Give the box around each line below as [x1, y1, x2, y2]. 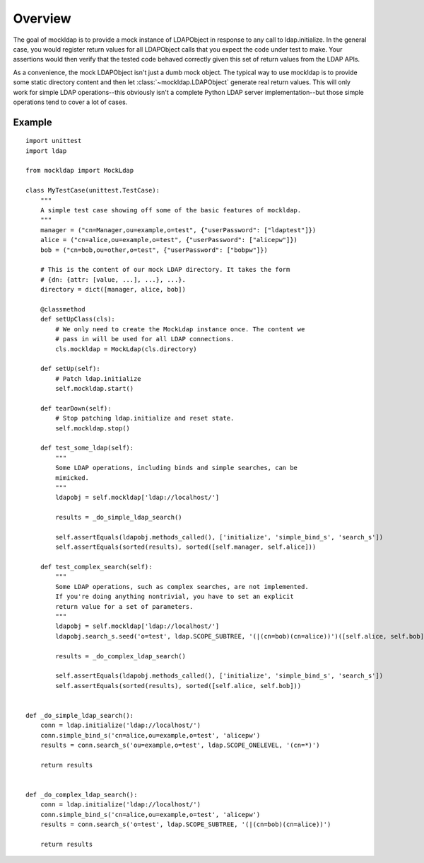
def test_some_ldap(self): [40, 444, 134, 452]
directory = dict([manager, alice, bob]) [40, 285, 187, 294]
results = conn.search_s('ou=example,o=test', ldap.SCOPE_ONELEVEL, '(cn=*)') [40, 741, 320, 750]
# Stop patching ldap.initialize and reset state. [55, 414, 235, 423]
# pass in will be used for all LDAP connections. [55, 335, 235, 343]
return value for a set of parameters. [55, 602, 194, 610]
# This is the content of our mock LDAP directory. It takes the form [40, 265, 290, 274]
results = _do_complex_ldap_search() [55, 652, 187, 660]
